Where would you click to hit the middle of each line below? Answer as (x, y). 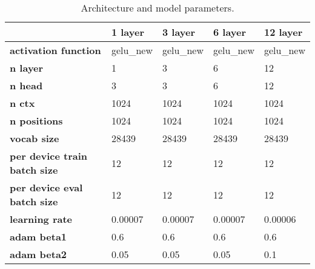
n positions (36, 121)
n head (26, 85)
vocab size (35, 138)
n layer (27, 68)
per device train (49, 156)
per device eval (46, 187)
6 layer (230, 32)
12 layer (283, 32)
